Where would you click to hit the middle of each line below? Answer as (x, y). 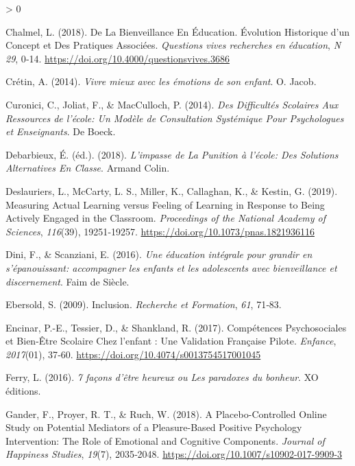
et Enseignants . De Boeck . (61, 131)
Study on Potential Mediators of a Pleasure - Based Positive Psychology (154, 427)
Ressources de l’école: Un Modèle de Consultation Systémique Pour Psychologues (175, 118)
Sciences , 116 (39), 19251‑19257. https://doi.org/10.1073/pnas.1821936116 (160, 231)
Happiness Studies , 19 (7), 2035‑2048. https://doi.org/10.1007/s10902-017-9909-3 (174, 454)
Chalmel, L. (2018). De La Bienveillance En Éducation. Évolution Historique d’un (178, 31)
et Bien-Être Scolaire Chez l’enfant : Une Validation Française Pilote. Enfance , (171, 341)
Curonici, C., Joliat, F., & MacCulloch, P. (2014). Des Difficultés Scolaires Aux (172, 104)
